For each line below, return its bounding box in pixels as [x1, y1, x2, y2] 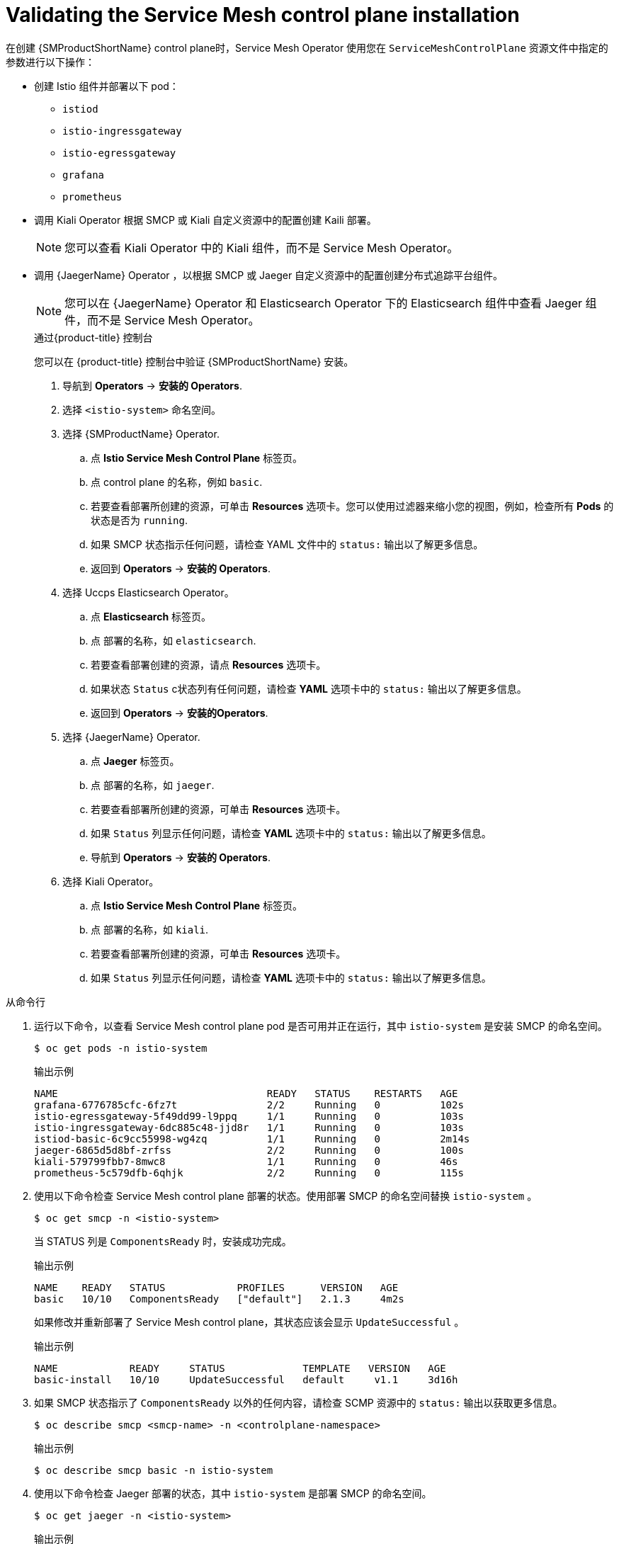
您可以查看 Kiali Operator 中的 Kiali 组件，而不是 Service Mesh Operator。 [64, 240, 459, 255]
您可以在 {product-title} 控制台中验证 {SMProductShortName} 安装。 [34, 355, 354, 368]
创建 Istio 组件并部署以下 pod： [34, 79, 179, 92]
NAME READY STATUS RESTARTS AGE [34, 1087, 458, 1099]
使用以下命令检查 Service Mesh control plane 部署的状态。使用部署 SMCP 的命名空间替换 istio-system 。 [34, 1189, 538, 1202]
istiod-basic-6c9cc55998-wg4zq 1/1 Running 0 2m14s [34, 1133, 470, 1145]
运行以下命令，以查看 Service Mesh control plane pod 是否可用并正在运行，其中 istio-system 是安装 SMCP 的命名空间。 [34, 1019, 608, 1032]
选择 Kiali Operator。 [62, 875, 159, 887]
